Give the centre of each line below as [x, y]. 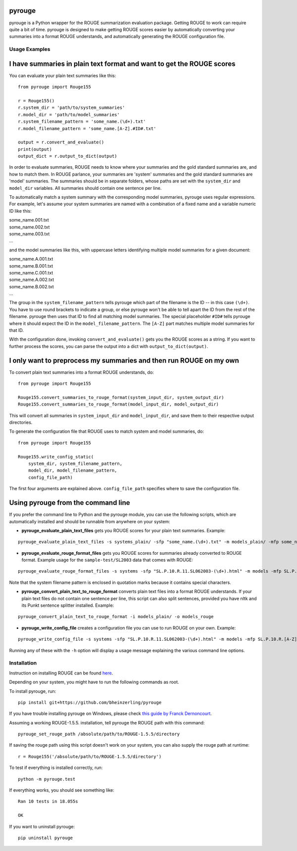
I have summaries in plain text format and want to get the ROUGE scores [122, 64]
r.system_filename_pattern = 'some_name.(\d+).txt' [82, 122]
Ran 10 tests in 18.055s [48, 802]
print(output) [35, 149]
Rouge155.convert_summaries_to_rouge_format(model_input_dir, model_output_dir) [119, 404]
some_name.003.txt [29, 234]
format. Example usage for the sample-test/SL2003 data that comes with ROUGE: [107, 560]
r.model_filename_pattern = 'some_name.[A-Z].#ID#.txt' [87, 128]
